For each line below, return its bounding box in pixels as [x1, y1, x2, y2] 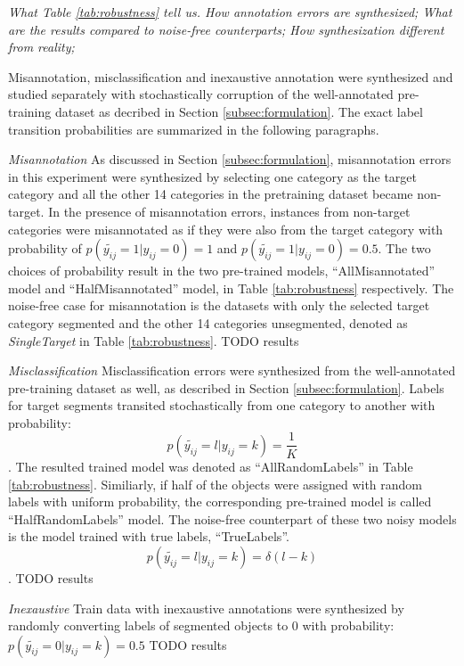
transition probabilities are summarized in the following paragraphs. [8, 119, 379, 138]
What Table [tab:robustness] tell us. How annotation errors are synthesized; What [8, 3, 452, 21]
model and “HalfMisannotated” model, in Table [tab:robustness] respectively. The [8, 278, 454, 297]
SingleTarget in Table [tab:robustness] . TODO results [8, 331, 299, 349]
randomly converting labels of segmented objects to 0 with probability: [8, 616, 395, 635]
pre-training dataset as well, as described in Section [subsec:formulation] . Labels [8, 378, 444, 397]
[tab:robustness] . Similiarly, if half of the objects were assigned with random [8, 474, 423, 493]
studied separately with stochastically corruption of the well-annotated [8, 85, 394, 103]
